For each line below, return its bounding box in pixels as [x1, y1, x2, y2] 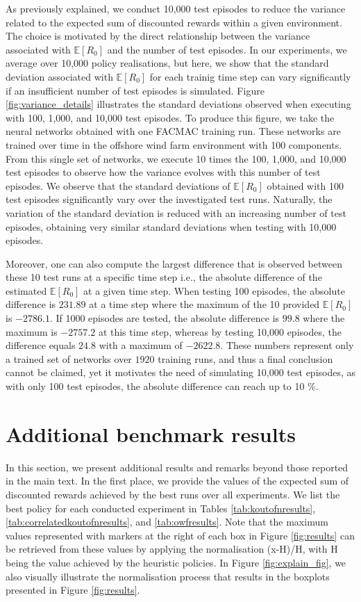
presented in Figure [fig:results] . [6, 583, 140, 597]
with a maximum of [99, 338, 183, 352]
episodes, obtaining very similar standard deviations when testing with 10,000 [6, 219, 337, 234]
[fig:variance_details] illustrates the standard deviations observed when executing [6, 97, 351, 111]
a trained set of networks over [6, 351, 132, 366]
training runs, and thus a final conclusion [158, 351, 333, 366]
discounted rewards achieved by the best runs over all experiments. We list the [6, 487, 340, 501]
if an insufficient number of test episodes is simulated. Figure [6, 83, 265, 97]
